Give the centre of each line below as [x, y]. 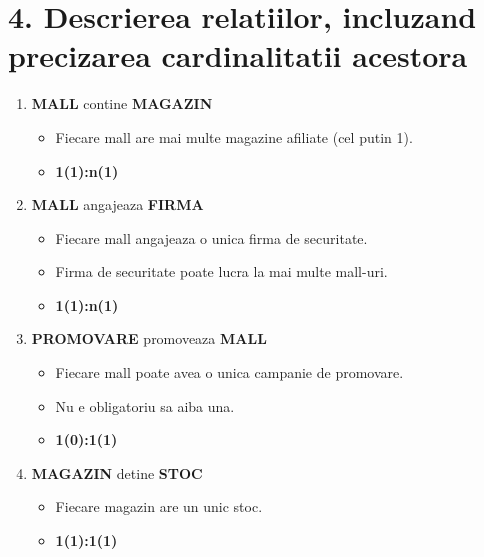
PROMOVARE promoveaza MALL [149, 338]
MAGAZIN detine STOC [117, 472]
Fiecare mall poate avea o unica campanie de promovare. [229, 372]
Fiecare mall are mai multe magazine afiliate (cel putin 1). [234, 136]
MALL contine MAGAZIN [122, 103]
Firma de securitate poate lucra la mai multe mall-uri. [221, 271]
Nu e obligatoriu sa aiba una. [145, 405]
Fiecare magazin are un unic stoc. [159, 506]
